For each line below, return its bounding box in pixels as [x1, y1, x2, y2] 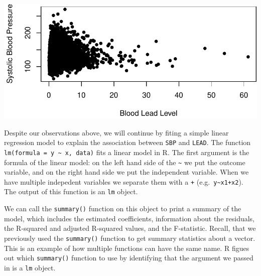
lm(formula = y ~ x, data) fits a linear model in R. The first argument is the [4, 147, 249, 157]
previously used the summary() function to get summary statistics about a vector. [4, 232, 255, 243]
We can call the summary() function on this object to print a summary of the [4, 203, 241, 214]
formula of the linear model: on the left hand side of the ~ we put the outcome [4, 157, 245, 167]
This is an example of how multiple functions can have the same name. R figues [4, 242, 249, 253]
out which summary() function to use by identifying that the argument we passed [4, 252, 253, 263]
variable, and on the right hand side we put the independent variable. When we [4, 167, 249, 177]
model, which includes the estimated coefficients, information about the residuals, [4, 213, 255, 223]
